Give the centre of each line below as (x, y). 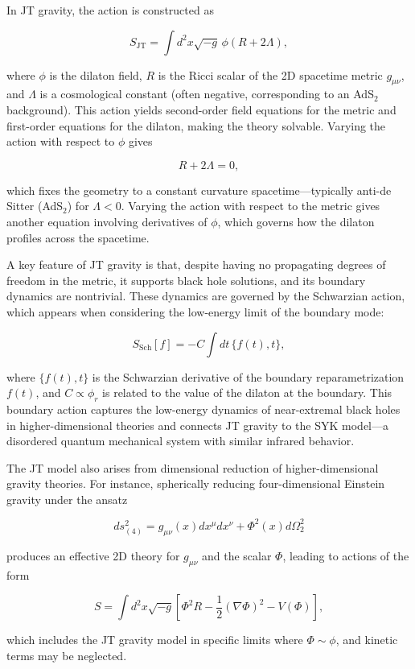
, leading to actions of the (346, 555)
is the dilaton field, (96, 74)
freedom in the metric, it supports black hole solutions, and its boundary (186, 280)
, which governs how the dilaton (296, 221)
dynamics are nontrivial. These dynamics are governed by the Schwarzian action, (206, 296)
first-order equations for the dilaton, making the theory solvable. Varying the (196, 125)
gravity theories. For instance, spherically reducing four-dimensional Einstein (196, 483)
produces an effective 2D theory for (93, 555)
